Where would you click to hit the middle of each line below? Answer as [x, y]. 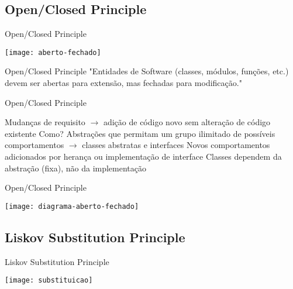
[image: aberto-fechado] [53, 52]
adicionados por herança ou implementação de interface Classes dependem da [143, 156]
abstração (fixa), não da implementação [76, 168]
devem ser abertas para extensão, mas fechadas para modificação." [123, 83]
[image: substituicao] [49, 281]
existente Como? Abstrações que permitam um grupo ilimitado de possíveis [140, 133]
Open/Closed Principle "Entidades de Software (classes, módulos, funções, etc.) [147, 71]
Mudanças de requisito [45, 122]
